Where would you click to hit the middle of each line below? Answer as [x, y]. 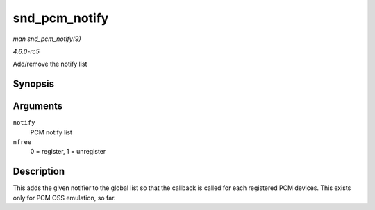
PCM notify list [51, 132]
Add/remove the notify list [50, 64]
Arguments [38, 106]
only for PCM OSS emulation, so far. [64, 198]
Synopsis [34, 84]
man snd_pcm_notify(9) [47, 39]
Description [39, 172]
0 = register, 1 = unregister [68, 152]
